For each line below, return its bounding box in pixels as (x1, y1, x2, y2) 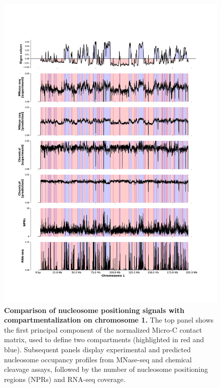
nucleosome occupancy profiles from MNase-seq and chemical (4, 354, 192, 364)
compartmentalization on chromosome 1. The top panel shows (4, 315, 214, 325)
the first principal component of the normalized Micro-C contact (4, 324, 202, 335)
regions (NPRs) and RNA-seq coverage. (4, 373, 126, 384)
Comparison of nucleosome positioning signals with (4, 304, 185, 315)
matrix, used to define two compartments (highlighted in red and (4, 334, 204, 345)
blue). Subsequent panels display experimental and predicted (4, 344, 191, 354)
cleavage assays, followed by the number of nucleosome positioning (4, 364, 208, 374)
